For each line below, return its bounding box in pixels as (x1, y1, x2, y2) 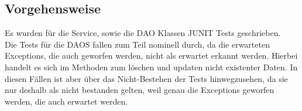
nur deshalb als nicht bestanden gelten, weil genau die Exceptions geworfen (5, 84, 274, 96)
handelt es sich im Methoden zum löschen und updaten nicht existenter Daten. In (5, 60, 298, 73)
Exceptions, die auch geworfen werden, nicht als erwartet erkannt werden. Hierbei (5, 49, 298, 62)
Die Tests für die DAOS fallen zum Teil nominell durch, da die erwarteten (5, 38, 270, 50)
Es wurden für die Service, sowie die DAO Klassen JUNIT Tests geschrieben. (5, 27, 281, 39)
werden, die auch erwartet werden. (5, 95, 128, 107)
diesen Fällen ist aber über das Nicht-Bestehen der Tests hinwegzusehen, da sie (5, 72, 288, 84)
